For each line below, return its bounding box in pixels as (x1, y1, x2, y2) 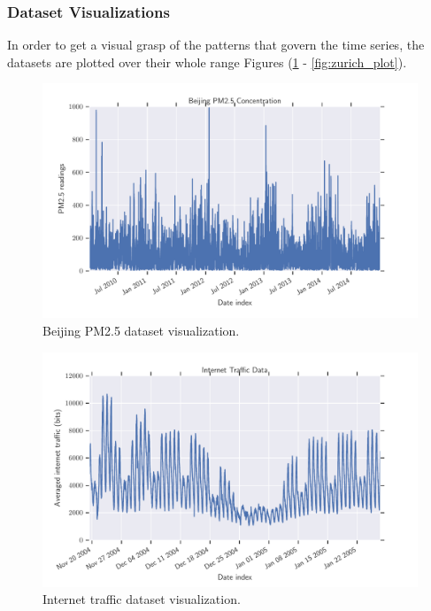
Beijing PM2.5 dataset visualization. (42, 321, 240, 339)
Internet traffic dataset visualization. (42, 590, 241, 608)
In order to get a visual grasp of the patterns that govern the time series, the (7, 35, 425, 54)
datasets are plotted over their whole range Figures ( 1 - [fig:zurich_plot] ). (7, 52, 407, 71)
